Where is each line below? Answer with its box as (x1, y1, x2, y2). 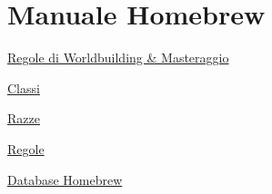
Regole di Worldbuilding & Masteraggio (7, 48, 229, 67)
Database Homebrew (7, 170, 123, 189)
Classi (7, 78, 40, 97)
